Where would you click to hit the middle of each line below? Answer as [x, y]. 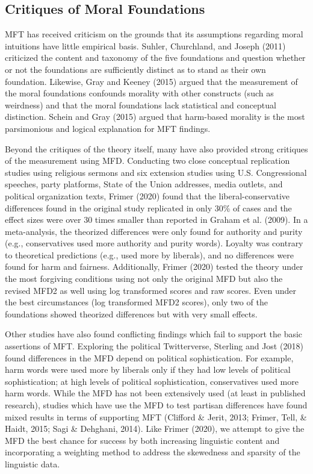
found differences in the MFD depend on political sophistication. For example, [149, 357]
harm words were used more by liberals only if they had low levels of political [148, 370]
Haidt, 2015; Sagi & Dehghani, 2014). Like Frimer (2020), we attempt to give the [155, 429]
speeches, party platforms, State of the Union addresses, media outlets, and [144, 184]
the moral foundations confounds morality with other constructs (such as [139, 93]
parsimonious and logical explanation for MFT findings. [108, 128]
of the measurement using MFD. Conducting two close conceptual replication [147, 161]
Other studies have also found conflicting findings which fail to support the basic [154, 334]
